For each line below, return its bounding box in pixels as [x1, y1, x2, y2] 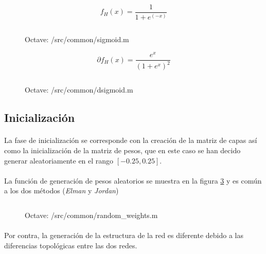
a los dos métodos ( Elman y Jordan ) [4, 185, 119, 196]
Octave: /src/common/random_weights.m [25, 210, 158, 221]
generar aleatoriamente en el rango [4, 155, 114, 166]
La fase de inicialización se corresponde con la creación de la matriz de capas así [4, 135, 257, 146]
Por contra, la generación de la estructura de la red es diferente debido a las [4, 230, 244, 241]
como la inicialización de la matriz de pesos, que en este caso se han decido [4, 145, 241, 156]
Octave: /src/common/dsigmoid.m [25, 84, 133, 95]
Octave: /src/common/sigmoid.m [25, 34, 129, 45]
